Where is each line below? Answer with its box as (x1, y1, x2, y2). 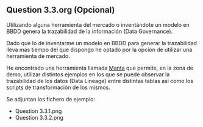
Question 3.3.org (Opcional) (6, 5, 115, 15)
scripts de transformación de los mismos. (6, 84, 111, 91)
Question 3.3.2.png (15, 114, 64, 121)
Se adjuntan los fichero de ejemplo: (6, 95, 96, 103)
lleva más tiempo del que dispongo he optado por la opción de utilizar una (6, 46, 193, 53)
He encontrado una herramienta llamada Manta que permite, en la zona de (6, 64, 194, 71)
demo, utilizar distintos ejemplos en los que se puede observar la (6, 70, 170, 78)
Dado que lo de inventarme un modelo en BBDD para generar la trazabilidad (6, 39, 197, 46)
